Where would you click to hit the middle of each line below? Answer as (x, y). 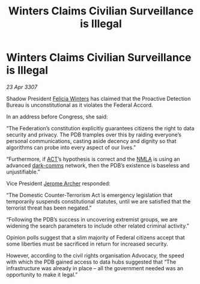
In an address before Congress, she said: (57, 116)
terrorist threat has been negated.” (49, 208)
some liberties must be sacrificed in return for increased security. (87, 244)
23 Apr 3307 (22, 87)
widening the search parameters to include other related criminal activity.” (98, 226)
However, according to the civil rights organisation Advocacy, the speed (95, 255)
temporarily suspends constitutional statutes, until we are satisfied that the (98, 201)
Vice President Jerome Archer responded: (59, 183)
